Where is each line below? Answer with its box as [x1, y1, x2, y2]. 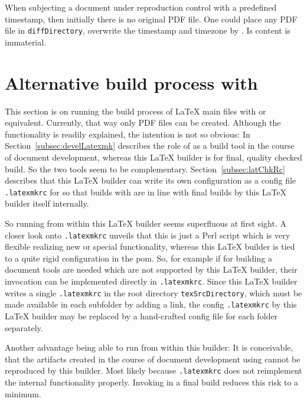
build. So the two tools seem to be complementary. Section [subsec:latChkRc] [5, 162, 285, 175]
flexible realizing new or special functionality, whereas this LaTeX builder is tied [5, 240, 295, 253]
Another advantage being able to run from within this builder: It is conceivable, [5, 341, 293, 354]
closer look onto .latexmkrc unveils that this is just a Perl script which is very [5, 228, 290, 241]
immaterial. [5, 35, 47, 48]
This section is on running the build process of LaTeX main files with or [5, 104, 266, 117]
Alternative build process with [5, 70, 258, 94]
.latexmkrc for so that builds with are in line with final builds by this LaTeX [5, 185, 287, 198]
